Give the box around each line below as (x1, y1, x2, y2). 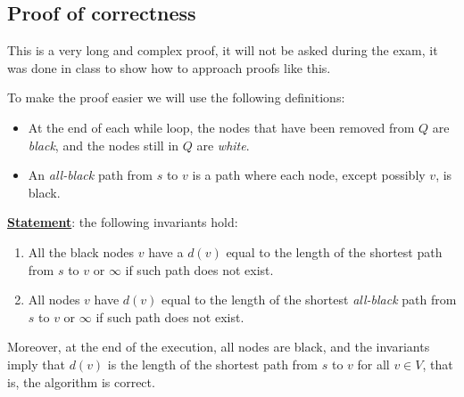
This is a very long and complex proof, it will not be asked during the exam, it (7, 41, 438, 60)
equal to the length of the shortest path (226, 242, 443, 261)
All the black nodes (28, 242, 135, 261)
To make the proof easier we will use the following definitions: (7, 88, 345, 107)
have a (148, 242, 184, 261)
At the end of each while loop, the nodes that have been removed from (28, 117, 415, 136)
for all (357, 354, 390, 373)
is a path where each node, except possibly (192, 166, 426, 184)
